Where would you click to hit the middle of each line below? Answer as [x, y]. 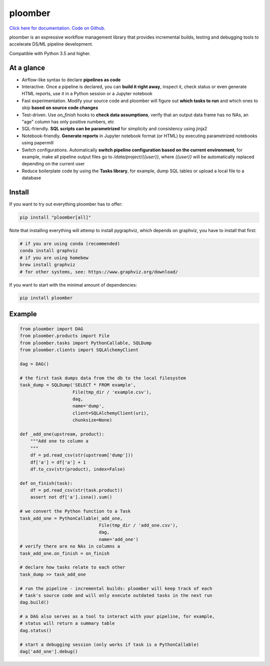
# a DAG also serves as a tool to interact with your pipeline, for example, [117, 617]
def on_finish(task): [46, 483]
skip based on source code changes [60, 108]
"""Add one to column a [59, 441]
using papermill [38, 143]
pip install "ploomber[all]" [55, 217]
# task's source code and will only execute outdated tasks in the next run [116, 595]
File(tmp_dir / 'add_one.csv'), [138, 525]
